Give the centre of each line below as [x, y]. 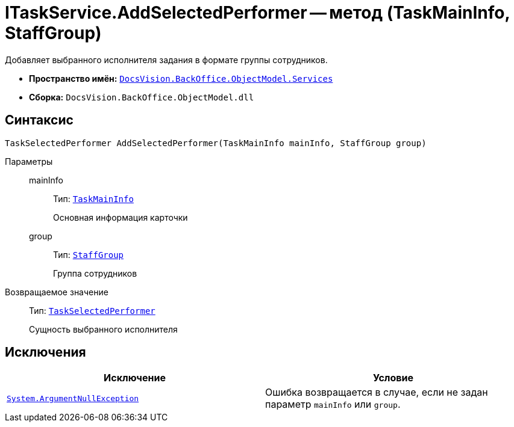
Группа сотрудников [95, 273]
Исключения [45, 352]
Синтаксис [39, 120]
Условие [393, 378]
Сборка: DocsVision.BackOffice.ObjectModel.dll [142, 97]
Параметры [29, 161]
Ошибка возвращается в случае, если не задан [377, 392]
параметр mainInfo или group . [333, 404]
